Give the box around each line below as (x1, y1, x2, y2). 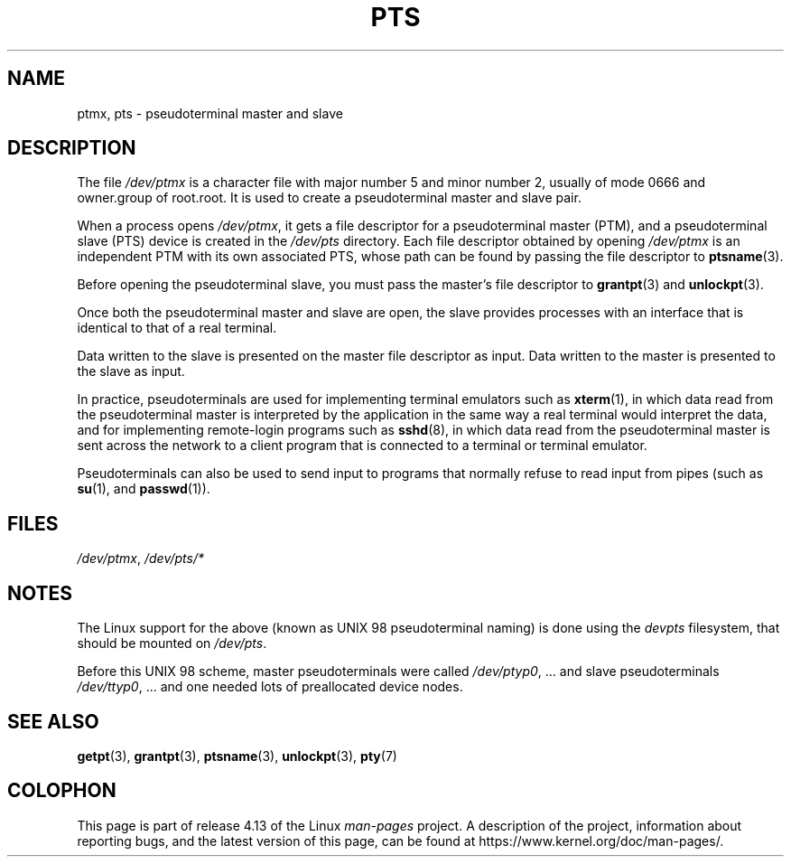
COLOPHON (7, 779, 116, 803)
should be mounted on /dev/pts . (77, 635, 267, 652)
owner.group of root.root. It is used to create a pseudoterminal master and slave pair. (77, 190, 582, 206)
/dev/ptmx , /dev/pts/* (77, 550, 204, 567)
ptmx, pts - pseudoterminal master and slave (77, 105, 343, 121)
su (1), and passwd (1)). (77, 481, 210, 497)
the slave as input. (77, 363, 185, 380)
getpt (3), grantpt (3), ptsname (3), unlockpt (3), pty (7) (77, 747, 397, 764)
